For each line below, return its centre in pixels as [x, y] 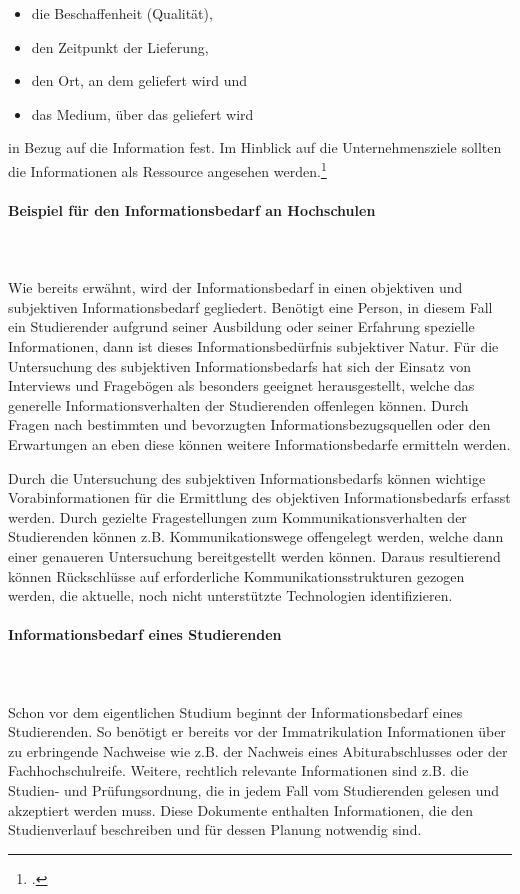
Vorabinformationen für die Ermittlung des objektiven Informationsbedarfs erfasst [259, 497]
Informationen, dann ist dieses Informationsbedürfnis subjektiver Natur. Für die [253, 345]
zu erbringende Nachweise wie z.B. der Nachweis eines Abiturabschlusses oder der [258, 750]
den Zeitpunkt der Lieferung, [120, 46]
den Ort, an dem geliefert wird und [139, 80]
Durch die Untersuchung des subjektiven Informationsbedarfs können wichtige [247, 477]
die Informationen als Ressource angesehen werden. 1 [167, 169]
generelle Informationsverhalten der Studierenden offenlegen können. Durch [238, 404]
